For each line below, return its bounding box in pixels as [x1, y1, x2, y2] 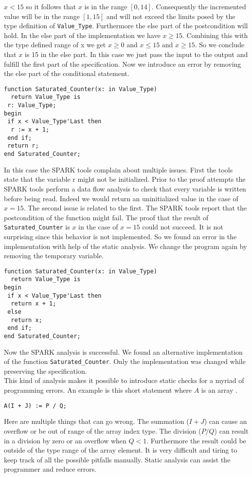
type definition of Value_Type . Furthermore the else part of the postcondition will [4, 20, 248, 31]
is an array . [201, 385, 237, 395]
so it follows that [26, 1, 76, 11]
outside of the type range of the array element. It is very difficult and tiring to [4, 445, 237, 455]
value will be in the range [4, 11, 80, 21]
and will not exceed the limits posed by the [106, 11, 235, 21]
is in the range [84, 1, 127, 11]
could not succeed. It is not [142, 222, 223, 232]
